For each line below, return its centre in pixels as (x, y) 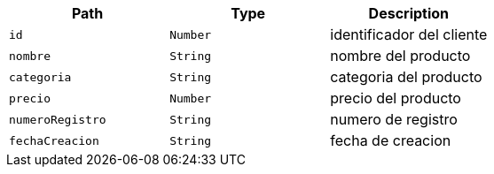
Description (409, 13)
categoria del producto (406, 77)
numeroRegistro (58, 119)
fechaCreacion (54, 140)
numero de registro (394, 119)
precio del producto (396, 98)
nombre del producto (400, 56)
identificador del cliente (409, 34)
